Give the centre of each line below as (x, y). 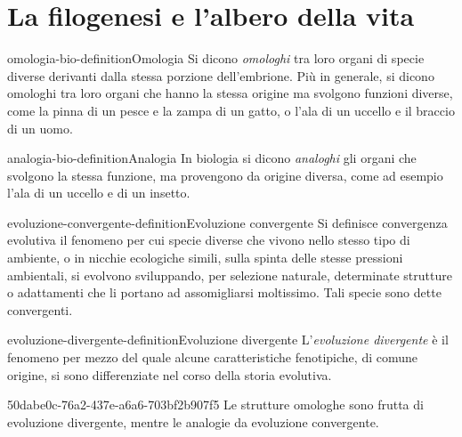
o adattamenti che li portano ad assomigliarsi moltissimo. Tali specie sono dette (224, 292)
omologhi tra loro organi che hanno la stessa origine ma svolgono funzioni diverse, (230, 93)
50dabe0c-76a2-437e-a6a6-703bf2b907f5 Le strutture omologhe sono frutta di (215, 405)
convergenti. (40, 309)
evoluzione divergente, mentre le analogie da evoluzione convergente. (193, 421)
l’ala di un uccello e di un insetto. (99, 193)
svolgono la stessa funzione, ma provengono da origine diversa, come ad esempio (225, 175)
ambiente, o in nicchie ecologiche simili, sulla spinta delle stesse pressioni (205, 258)
